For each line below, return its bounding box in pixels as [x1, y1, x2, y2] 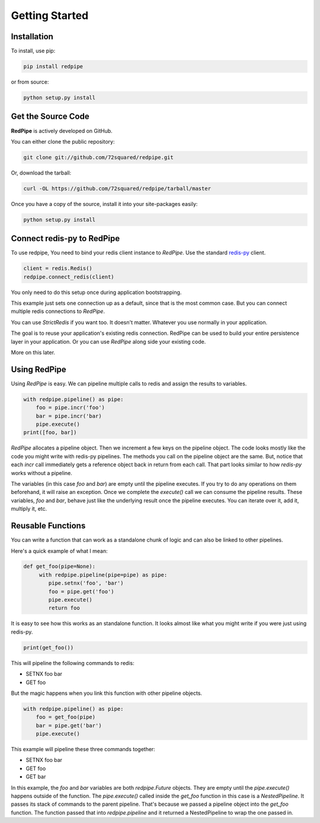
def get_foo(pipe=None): [23, 563, 96, 570]
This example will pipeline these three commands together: [11, 746, 155, 753]
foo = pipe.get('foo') [48, 588, 115, 595]
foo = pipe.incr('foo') [36, 404, 105, 411]
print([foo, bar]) [23, 429, 77, 436]
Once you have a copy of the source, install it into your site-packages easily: [11, 200, 198, 207]
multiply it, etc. [11, 505, 47, 512]
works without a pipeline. [11, 469, 72, 476]
